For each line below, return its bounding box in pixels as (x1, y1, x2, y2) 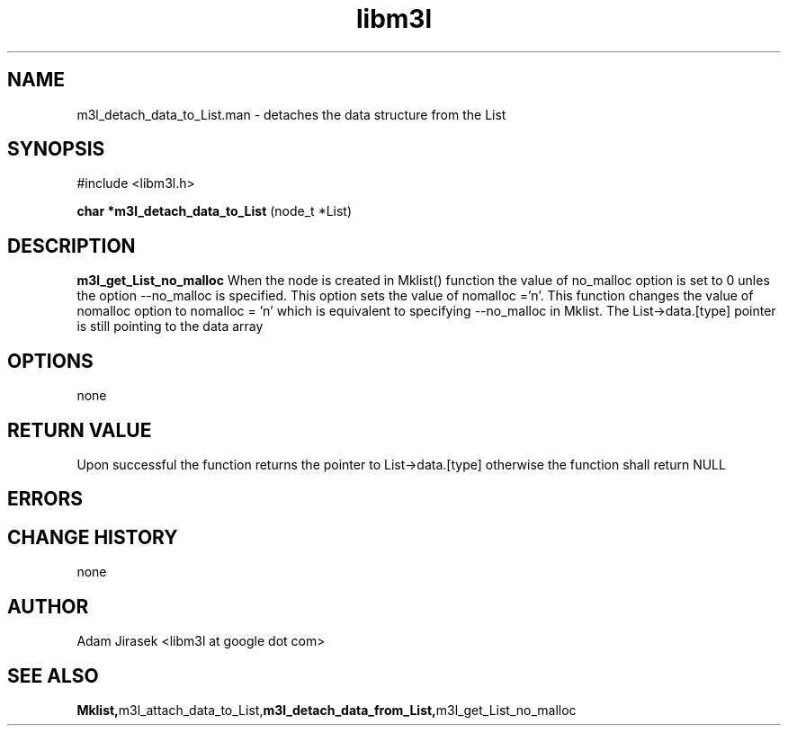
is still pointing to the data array (76, 318, 264, 335)
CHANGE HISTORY (7, 525, 178, 549)
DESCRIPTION (7, 234, 136, 257)
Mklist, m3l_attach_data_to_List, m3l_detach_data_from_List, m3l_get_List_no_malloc (76, 702, 577, 718)
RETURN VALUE (7, 418, 152, 442)
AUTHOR (7, 594, 89, 618)
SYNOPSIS (7, 138, 105, 161)
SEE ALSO (7, 664, 99, 687)
